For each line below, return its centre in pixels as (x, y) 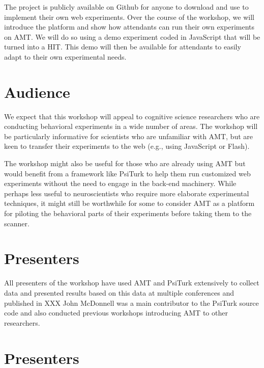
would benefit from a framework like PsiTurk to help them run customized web (127, 173)
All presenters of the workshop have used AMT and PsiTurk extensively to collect (132, 283)
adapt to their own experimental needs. (65, 56)
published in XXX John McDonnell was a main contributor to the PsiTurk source (131, 303)
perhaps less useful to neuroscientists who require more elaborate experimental (127, 193)
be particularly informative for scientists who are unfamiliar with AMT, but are (128, 136)
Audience (37, 91)
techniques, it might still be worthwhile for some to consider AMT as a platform (129, 203)
